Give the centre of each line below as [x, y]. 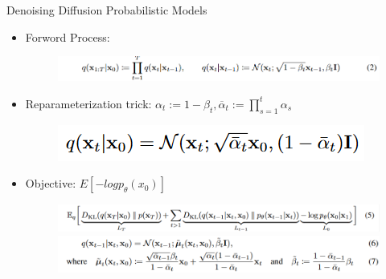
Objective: [51, 183]
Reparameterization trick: [88, 103]
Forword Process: [68, 36]
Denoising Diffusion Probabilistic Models [107, 10]
